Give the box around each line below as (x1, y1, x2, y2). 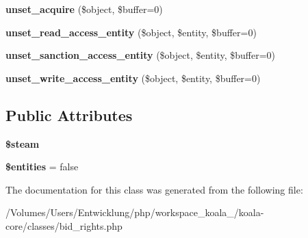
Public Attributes (5, 104, 133, 125)
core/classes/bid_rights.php (5, 218, 123, 233)
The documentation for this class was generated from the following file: (5, 182, 303, 196)
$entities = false (5, 159, 79, 174)
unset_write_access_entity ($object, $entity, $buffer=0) (5, 70, 261, 85)
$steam (5, 136, 40, 150)
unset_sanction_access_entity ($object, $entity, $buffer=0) (5, 48, 276, 62)
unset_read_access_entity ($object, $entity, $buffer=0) (5, 25, 257, 39)
